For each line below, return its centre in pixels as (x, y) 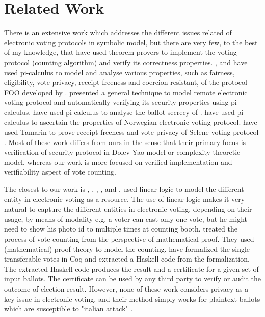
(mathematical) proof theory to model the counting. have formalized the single (127, 249)
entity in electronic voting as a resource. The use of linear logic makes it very (125, 199)
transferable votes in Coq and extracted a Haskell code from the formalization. (127, 259)
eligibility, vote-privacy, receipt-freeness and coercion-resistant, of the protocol (126, 82)
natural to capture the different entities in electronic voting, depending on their (128, 209)
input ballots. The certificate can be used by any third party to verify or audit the (132, 279)
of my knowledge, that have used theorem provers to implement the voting (121, 52)
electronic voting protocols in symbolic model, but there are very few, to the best (131, 42)
